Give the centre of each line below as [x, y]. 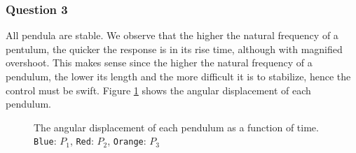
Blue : [45, 141]
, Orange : [127, 141]
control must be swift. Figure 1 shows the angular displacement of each [158, 90]
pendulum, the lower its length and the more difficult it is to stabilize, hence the [178, 76]
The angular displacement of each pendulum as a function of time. [176, 127]
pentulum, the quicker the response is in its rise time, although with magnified [174, 49]
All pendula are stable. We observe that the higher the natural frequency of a [172, 35]
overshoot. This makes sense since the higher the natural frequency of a [159, 63]
